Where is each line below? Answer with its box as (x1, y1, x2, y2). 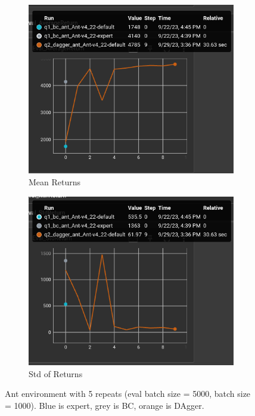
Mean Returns (29, 176, 81, 188)
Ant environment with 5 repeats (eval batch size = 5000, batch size (5, 387, 251, 400)
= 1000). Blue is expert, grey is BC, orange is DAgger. (5, 399, 204, 411)
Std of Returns (29, 367, 83, 380)
